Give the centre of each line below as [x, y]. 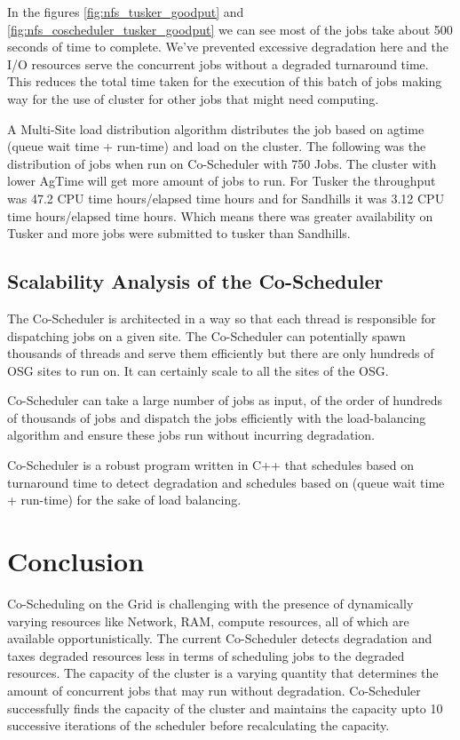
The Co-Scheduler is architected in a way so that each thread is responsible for [222, 318]
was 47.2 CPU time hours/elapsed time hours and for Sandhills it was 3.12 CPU [226, 198]
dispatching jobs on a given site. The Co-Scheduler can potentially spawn [206, 335]
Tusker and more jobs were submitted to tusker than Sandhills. [179, 233]
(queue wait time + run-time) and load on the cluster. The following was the [217, 146]
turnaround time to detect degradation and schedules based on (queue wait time [226, 482]
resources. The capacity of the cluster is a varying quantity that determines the [223, 673]
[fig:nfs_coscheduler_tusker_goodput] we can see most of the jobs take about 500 [230, 29]
